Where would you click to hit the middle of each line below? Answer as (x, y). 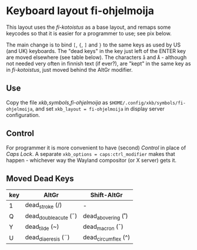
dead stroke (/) (44, 206)
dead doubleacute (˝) (51, 216)
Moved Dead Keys (40, 179)
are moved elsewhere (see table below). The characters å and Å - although (96, 57)
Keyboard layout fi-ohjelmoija (80, 11)
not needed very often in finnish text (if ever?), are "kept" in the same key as (98, 64)
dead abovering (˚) (105, 216)
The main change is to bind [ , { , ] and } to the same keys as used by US (94, 45)
